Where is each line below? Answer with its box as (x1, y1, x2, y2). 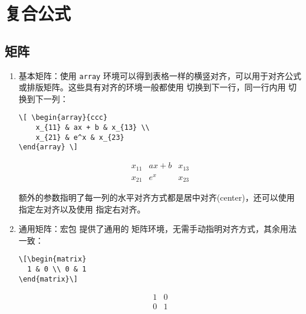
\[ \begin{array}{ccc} (18, 113, 108, 122)
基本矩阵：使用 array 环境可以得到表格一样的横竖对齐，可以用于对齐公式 (18, 69, 301, 81)
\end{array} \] (18, 143, 78, 152)
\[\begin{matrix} (18, 255, 87, 264)
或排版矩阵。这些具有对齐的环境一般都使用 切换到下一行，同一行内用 (18, 81, 286, 93)
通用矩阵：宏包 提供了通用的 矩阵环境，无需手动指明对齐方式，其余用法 (18, 223, 297, 235)
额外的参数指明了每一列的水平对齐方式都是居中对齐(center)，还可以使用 (18, 191, 295, 204)
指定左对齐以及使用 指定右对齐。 (18, 202, 146, 215)
